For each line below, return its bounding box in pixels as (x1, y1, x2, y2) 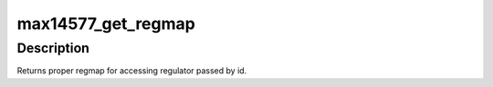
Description (16, 40, 90, 56)
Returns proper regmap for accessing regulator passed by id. (16, 65, 247, 76)
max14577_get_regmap (16, 14, 195, 34)
